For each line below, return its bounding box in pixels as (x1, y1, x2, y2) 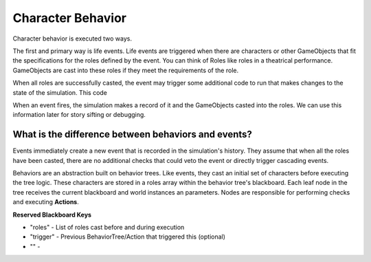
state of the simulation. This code (12, 88, 108, 96)
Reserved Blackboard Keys (12, 210, 92, 219)
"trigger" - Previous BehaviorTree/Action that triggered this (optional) (30, 232, 226, 241)
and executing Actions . (12, 198, 79, 206)
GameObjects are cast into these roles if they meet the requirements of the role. (12, 66, 239, 74)
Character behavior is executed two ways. (12, 34, 133, 43)
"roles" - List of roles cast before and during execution (30, 223, 185, 231)
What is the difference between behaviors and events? (12, 129, 252, 140)
